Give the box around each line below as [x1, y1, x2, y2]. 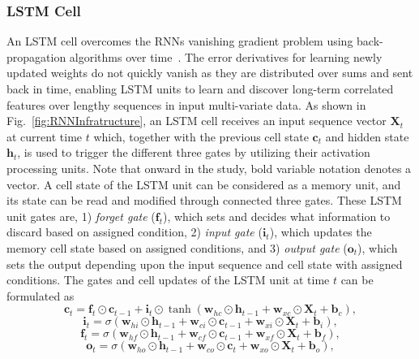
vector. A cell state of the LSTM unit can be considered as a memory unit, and [6, 175, 401, 192]
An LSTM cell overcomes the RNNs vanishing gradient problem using [6, 32, 353, 50]
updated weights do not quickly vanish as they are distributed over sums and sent [6, 64, 413, 81]
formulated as [6, 287, 75, 304]
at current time [6, 128, 83, 145]
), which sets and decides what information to [163, 207, 391, 224]
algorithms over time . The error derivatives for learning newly [69, 48, 383, 65]
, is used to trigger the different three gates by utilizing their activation [17, 144, 370, 161]
